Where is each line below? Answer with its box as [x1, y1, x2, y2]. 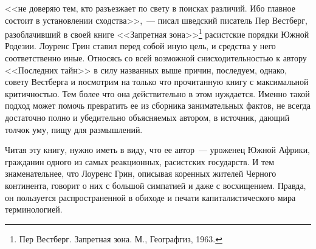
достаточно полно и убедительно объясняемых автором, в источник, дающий [5, 111, 290, 123]
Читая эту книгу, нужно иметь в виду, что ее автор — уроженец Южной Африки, [5, 143, 311, 156]
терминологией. [5, 203, 63, 216]
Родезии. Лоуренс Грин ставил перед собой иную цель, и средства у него [5, 39, 276, 52]
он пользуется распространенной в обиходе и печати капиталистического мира [5, 191, 296, 203]
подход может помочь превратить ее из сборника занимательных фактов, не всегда [5, 99, 311, 112]
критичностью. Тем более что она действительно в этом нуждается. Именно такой [5, 87, 310, 100]
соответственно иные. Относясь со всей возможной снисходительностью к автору [5, 52, 307, 64]
